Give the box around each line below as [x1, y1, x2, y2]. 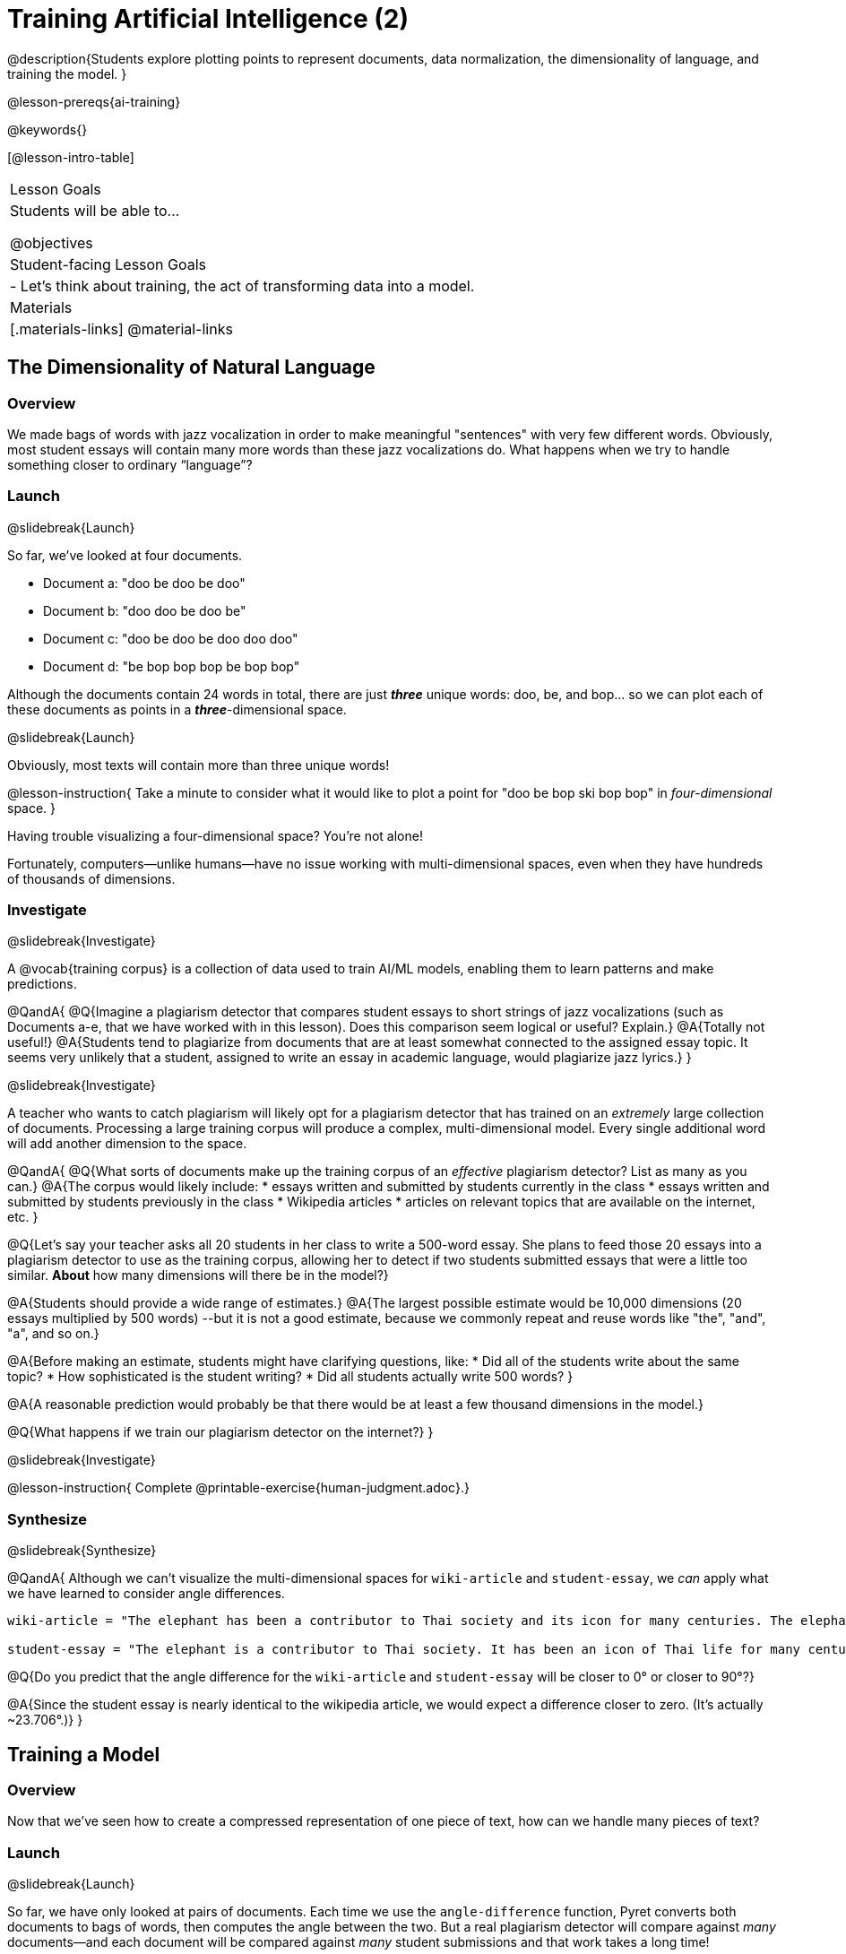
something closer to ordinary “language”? [7, 456, 253, 472]
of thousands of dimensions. [7, 870, 176, 886]
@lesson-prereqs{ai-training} [7, 93, 181, 109]
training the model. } [7, 65, 127, 82]
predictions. [7, 976, 77, 992]
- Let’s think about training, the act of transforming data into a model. [10, 276, 475, 295]
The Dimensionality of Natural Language [7, 356, 376, 379]
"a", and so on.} [7, 1326, 99, 1342]
